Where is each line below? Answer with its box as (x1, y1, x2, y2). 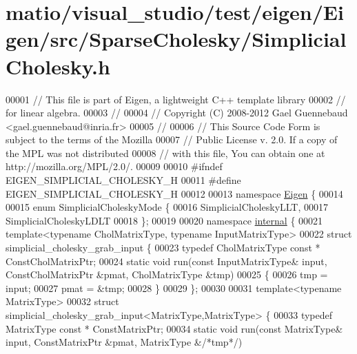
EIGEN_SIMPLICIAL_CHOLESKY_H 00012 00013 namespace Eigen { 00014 (6, 186, 343, 200)
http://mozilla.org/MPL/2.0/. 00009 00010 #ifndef (6, 159, 223, 174)
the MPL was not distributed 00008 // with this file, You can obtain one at (6, 145, 325, 160)
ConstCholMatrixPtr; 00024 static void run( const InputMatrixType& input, (6, 253, 327, 268)
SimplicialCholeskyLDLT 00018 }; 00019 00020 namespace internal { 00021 (6, 213, 323, 227)
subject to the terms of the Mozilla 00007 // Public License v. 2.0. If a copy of (6, 132, 338, 147)
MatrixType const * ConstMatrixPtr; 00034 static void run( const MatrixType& (6, 321, 343, 335)
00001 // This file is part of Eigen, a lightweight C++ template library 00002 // (6, 92, 346, 106)
